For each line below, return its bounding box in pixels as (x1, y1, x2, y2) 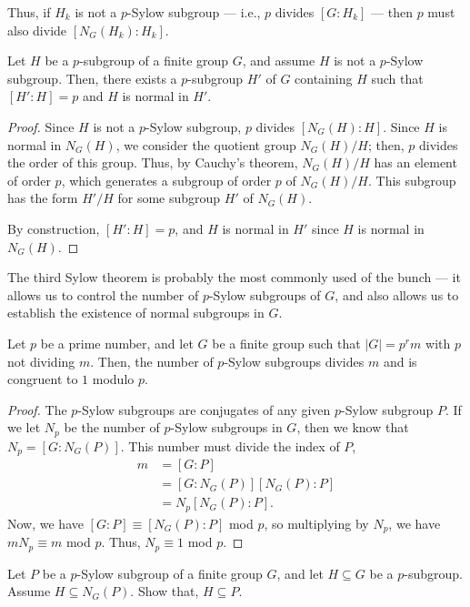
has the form (7, 188, 78, 207)
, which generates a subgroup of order (61, 170, 272, 189)
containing (295, 68, 353, 87)
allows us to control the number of (7, 285, 199, 304)
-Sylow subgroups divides (224, 351, 365, 370)
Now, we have (7, 513, 84, 532)
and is (383, 351, 417, 370)
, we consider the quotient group (115, 135, 296, 154)
